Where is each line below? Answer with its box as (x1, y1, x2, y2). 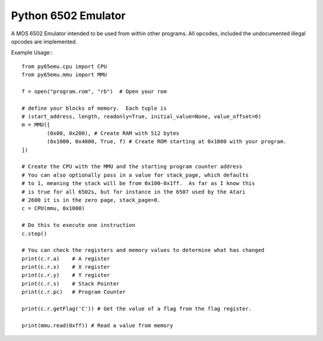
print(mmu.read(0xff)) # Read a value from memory (22, 322, 173, 328)
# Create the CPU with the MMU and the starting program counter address (22, 163, 243, 170)
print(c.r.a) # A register (22, 255, 111, 262)
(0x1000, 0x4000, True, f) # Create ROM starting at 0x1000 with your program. (47, 138, 287, 145)
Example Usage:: (11, 49, 53, 56)
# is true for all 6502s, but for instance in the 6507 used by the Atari (22, 188, 246, 195)
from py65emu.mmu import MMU (22, 72, 107, 78)
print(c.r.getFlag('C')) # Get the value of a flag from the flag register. (22, 305, 252, 312)
